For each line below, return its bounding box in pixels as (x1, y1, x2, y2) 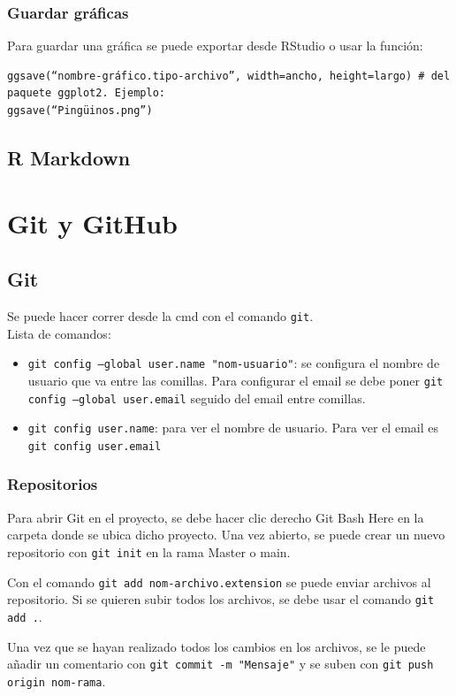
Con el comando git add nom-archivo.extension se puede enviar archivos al (7, 572, 431, 591)
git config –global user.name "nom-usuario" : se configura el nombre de (27, 354, 440, 372)
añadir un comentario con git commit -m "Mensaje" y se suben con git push (7, 654, 434, 673)
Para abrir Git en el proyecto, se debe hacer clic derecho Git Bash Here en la (7, 508, 424, 526)
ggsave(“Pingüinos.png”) (7, 104, 153, 117)
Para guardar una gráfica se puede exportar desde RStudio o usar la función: (7, 36, 423, 55)
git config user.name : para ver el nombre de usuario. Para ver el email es (27, 418, 438, 437)
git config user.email (27, 440, 162, 453)
